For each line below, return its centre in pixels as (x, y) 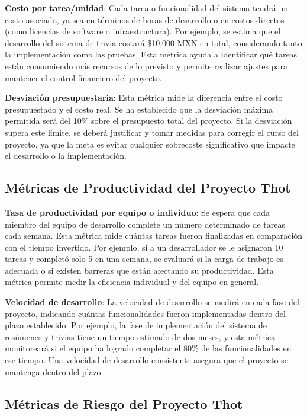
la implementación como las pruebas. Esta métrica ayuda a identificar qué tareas (151, 54)
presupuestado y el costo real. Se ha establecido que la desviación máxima (139, 109)
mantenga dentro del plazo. (54, 371)
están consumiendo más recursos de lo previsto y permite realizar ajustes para (146, 65)
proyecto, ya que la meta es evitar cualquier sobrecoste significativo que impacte (150, 144)
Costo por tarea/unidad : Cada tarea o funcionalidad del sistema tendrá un (146, 8)
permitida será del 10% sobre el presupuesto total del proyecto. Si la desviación (148, 121)
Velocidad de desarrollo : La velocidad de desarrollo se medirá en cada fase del (152, 302)
